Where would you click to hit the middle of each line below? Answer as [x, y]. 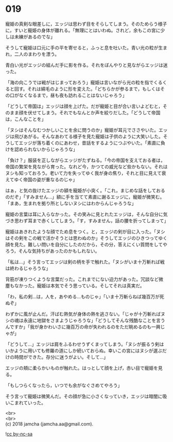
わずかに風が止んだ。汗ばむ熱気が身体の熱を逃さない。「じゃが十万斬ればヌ [85, 314]
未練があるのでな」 [34, 37]
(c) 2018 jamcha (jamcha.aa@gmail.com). [49, 424]
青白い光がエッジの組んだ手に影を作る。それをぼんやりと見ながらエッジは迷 [86, 65]
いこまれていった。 [26, 402]
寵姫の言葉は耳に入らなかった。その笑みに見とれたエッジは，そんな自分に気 [86, 214]
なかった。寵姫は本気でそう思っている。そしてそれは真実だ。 [80, 286]
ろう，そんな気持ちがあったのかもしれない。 [53, 251]
